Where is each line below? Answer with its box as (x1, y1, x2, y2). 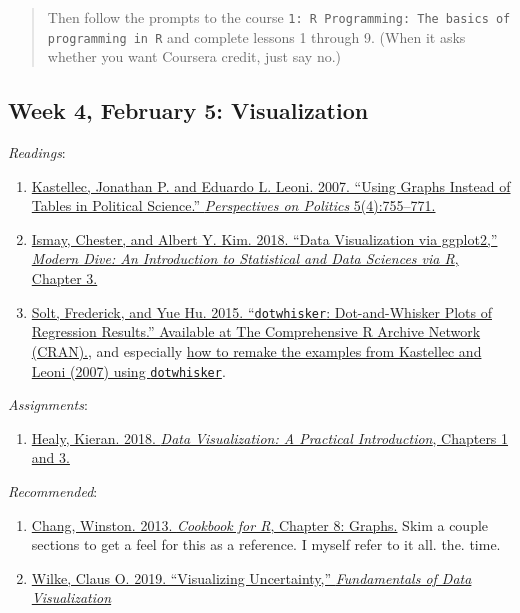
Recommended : (8, 480, 98, 501)
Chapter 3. (31, 268, 98, 289)
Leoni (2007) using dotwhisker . (31, 360, 226, 381)
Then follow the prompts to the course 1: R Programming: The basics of (47, 7, 511, 27)
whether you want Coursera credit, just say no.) (47, 46, 342, 67)
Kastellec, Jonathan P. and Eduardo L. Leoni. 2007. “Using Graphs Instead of (31, 175, 511, 196)
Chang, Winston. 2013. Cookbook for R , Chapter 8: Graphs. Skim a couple (31, 514, 489, 535)
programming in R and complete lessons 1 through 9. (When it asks (47, 26, 466, 47)
